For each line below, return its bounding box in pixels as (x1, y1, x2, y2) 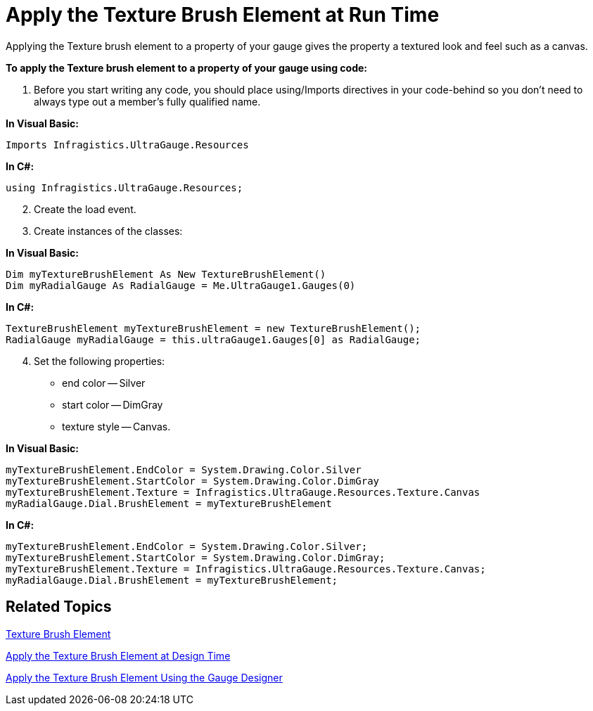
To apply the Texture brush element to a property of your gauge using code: (6, 61, 367, 74)
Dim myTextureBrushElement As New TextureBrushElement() (6, 268, 326, 280)
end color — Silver (62, 376, 146, 389)
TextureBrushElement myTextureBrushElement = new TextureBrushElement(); (6, 322, 421, 334)
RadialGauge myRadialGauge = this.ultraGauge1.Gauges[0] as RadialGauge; (6, 333, 421, 345)
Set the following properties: (34, 354, 165, 367)
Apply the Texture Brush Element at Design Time (6, 649, 231, 662)
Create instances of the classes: (34, 224, 183, 237)
